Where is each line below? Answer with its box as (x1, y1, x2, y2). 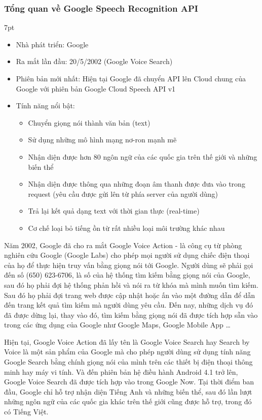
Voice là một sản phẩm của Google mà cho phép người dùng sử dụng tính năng (4, 346, 251, 357)
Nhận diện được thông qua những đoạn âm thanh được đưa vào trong (28, 178, 245, 189)
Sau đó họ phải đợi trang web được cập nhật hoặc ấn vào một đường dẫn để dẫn (4, 289, 255, 300)
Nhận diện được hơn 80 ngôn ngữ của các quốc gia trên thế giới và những (28, 151, 257, 162)
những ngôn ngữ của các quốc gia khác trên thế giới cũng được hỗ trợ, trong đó (4, 396, 252, 407)
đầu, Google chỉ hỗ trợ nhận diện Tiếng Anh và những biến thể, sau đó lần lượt (4, 386, 252, 397)
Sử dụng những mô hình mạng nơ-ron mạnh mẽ (28, 134, 177, 145)
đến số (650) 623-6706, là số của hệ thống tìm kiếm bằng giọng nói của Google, (4, 269, 250, 280)
